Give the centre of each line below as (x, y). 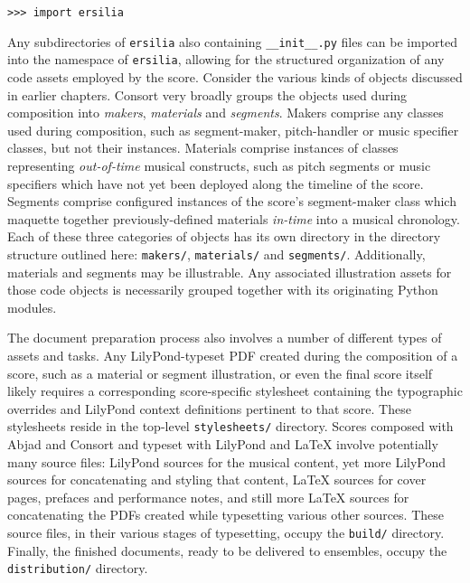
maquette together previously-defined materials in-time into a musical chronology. (234, 218)
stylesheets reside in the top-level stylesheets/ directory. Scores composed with (230, 426)
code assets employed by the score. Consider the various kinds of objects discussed (235, 76)
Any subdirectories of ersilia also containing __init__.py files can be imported (232, 41)
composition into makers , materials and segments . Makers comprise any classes (226, 113)
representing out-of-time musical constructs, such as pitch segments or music (219, 165)
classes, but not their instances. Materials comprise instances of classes (203, 148)
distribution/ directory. (78, 568)
